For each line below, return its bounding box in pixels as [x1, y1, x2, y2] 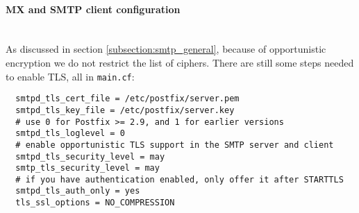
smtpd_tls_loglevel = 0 [15, 128, 125, 139]
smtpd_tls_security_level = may [15, 151, 165, 162]
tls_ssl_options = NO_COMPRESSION [15, 198, 175, 208]
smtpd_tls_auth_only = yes [15, 186, 140, 196]
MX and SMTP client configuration [6, 1, 181, 16]
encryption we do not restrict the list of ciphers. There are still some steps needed [6, 55, 354, 69]
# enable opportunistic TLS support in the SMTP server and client [15, 139, 334, 150]
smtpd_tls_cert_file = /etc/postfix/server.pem [15, 94, 240, 104]
